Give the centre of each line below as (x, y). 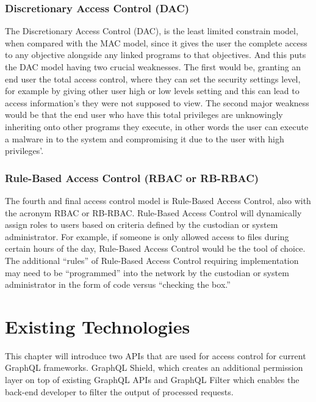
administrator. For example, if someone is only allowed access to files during (147, 236)
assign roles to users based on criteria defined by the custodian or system (142, 225)
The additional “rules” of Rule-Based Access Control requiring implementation (152, 260)
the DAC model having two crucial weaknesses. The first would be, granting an (153, 67)
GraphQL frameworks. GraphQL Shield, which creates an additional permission (154, 367)
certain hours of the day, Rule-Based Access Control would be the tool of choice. (155, 248)
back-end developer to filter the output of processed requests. (119, 391)
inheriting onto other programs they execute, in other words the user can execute (157, 126)
